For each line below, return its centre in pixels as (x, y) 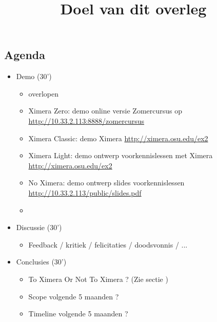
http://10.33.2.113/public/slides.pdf (85, 192)
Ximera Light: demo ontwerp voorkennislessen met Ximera (121, 155)
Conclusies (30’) (41, 262)
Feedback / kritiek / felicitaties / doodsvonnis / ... (108, 244)
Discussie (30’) (39, 227)
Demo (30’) (34, 76)
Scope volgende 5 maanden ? (74, 296)
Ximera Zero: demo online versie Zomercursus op (105, 111)
